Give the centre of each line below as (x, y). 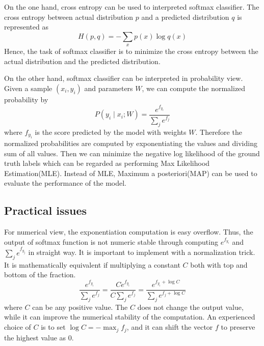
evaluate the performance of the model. (65, 183)
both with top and (219, 264)
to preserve (238, 327)
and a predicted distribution (185, 17)
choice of (18, 327)
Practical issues (46, 210)
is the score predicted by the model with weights (111, 132)
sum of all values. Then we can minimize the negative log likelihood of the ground (132, 153)
